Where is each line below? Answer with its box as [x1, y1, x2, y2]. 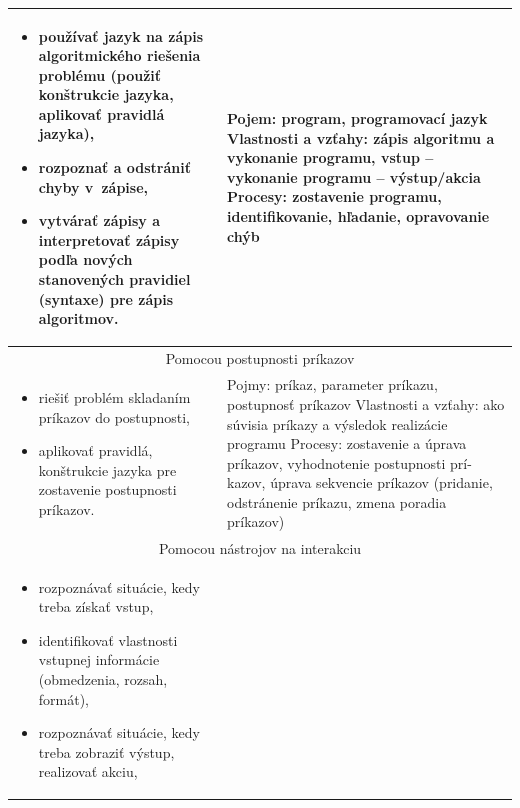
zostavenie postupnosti [38, 479, 177, 500]
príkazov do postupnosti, [38, 406, 190, 427]
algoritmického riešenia [38, 45, 201, 66]
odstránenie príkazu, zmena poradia [227, 491, 447, 512]
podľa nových [38, 249, 133, 270]
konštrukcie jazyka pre [38, 459, 177, 480]
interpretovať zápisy [38, 229, 180, 250]
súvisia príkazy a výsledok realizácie [227, 413, 448, 434]
